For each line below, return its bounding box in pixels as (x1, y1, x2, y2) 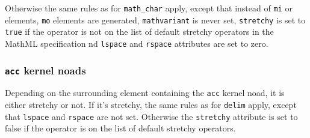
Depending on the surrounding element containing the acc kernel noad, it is (5, 86, 285, 99)
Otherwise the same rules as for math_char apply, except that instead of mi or (5, 2, 293, 14)
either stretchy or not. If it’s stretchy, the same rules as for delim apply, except (5, 98, 297, 111)
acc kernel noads (5, 62, 86, 77)
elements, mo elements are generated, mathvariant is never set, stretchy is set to (5, 13, 306, 26)
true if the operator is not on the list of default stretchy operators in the (5, 25, 274, 38)
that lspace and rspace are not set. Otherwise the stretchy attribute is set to (5, 110, 298, 122)
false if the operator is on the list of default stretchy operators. (5, 122, 236, 134)
